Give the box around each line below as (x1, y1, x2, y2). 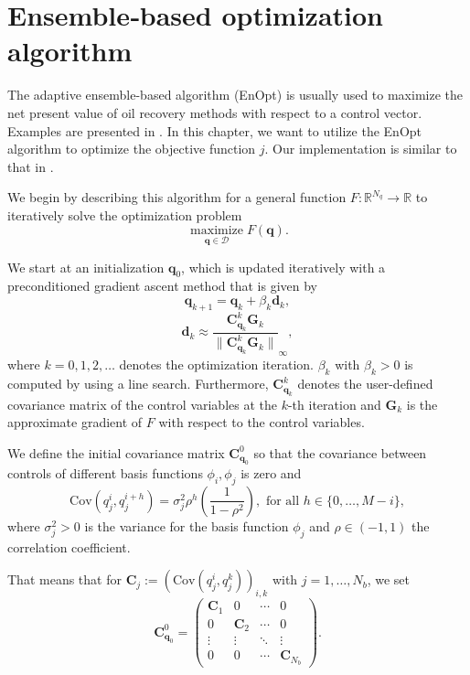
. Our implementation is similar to (264, 139, 457, 158)
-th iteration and (287, 394, 381, 413)
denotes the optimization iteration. (119, 355, 314, 374)
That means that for (7, 570, 122, 589)
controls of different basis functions (7, 464, 203, 483)
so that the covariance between (253, 443, 427, 462)
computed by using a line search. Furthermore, (7, 374, 269, 393)
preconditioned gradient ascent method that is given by (7, 276, 317, 295)
